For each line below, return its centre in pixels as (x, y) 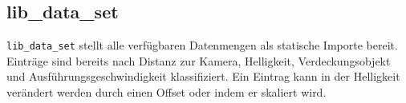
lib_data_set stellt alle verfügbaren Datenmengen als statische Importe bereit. (202, 45)
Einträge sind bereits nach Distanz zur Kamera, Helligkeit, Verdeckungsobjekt (199, 60)
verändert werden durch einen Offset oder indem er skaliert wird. (166, 92)
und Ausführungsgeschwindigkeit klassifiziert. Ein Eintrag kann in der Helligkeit (203, 76)
